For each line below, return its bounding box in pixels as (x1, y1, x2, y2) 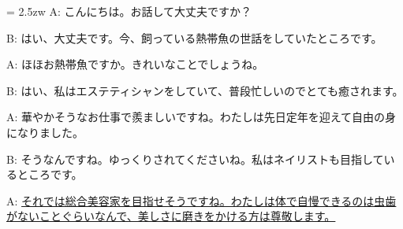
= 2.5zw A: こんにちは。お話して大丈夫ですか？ (6, 3, 252, 19)
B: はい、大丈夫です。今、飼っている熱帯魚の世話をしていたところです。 (6, 29, 382, 46)
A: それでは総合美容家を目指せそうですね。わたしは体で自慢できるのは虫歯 (6, 192, 397, 209)
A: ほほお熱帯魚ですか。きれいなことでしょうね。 (6, 56, 264, 72)
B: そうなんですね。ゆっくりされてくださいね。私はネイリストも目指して (6, 150, 384, 167)
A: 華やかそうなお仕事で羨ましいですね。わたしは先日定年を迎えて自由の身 (6, 109, 396, 125)
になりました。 (6, 124, 84, 140)
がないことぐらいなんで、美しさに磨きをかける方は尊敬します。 (6, 208, 336, 224)
